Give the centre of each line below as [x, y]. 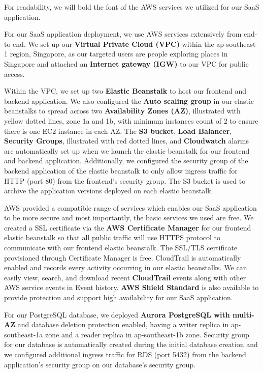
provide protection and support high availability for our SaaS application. [119, 297]
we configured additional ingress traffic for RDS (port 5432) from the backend [125, 354]
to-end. [15, 44]
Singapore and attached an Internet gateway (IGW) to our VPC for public [126, 63]
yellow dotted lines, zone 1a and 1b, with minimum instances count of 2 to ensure [131, 120]
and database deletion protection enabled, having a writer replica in [123, 324]
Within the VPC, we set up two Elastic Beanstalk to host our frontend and [125, 91]
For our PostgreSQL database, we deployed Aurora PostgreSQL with [117, 314]
